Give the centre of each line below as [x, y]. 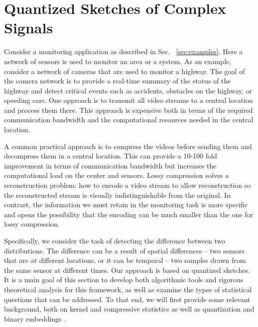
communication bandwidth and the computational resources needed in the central [129, 120]
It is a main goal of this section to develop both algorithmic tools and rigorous [124, 280]
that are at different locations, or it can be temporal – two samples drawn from [125, 260]
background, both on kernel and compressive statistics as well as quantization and [129, 309]
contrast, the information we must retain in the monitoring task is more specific [126, 204]
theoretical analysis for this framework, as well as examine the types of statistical [128, 289]
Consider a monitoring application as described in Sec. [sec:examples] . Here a [124, 51]
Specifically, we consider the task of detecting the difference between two [115, 241]
